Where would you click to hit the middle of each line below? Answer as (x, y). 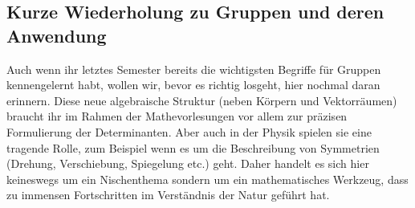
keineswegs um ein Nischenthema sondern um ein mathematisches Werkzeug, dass (207, 179)
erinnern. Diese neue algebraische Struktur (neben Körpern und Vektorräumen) (202, 100)
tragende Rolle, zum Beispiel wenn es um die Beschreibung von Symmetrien (193, 147)
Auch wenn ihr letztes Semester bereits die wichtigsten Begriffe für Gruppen (194, 69)
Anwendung (57, 35)
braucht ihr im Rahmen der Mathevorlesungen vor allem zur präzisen (177, 116)
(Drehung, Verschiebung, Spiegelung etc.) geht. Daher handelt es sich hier (188, 163)
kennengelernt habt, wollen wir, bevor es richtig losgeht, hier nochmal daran (193, 85)
